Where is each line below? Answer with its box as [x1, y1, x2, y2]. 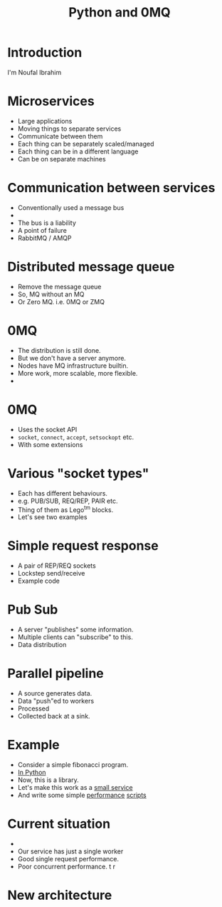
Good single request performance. [17, 854, 120, 863]
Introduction [7, 44, 83, 61]
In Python [17, 768, 46, 776]
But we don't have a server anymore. [17, 354, 127, 362]
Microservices [7, 94, 95, 109]
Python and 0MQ [68, 4, 171, 21]
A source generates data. [17, 689, 92, 698]
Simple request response [7, 538, 159, 554]
